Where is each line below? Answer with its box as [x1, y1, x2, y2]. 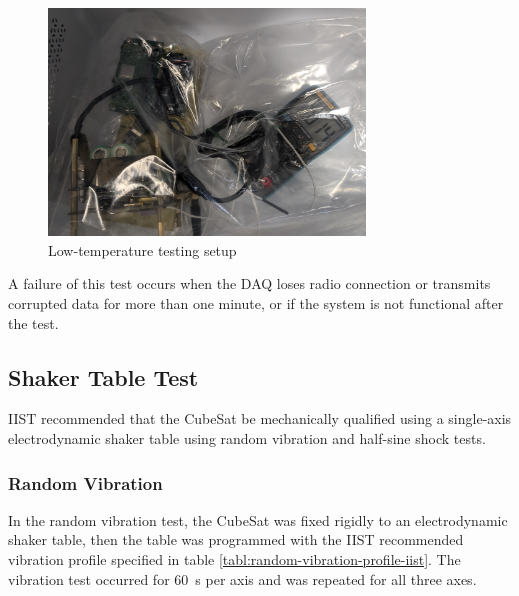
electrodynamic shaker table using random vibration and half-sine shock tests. [8, 428, 486, 449]
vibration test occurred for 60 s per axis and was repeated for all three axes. [8, 568, 477, 589]
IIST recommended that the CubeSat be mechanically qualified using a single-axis [8, 408, 512, 429]
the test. [8, 312, 59, 333]
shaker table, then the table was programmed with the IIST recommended [8, 529, 464, 550]
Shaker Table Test [8, 361, 199, 392]
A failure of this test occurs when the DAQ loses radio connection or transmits [8, 273, 491, 294]
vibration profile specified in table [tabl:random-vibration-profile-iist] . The [8, 549, 461, 570]
